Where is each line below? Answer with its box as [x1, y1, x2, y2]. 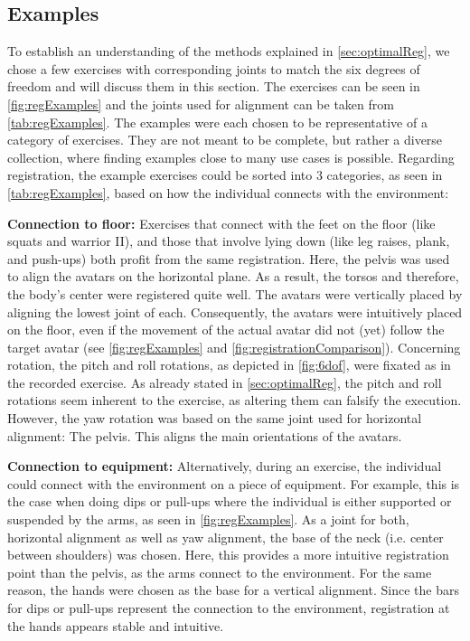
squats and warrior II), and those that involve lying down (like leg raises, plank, [7, 231, 450, 250]
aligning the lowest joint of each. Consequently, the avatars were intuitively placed [7, 302, 463, 321]
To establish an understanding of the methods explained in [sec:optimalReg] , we [7, 42, 450, 61]
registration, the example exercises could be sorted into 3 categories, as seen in [7, 165, 443, 184]
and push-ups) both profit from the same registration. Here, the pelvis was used [7, 249, 450, 268]
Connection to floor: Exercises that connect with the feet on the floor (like [7, 213, 436, 232]
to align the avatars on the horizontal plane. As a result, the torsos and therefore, [7, 267, 459, 286]
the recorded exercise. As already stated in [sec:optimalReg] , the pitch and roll [7, 372, 442, 391]
